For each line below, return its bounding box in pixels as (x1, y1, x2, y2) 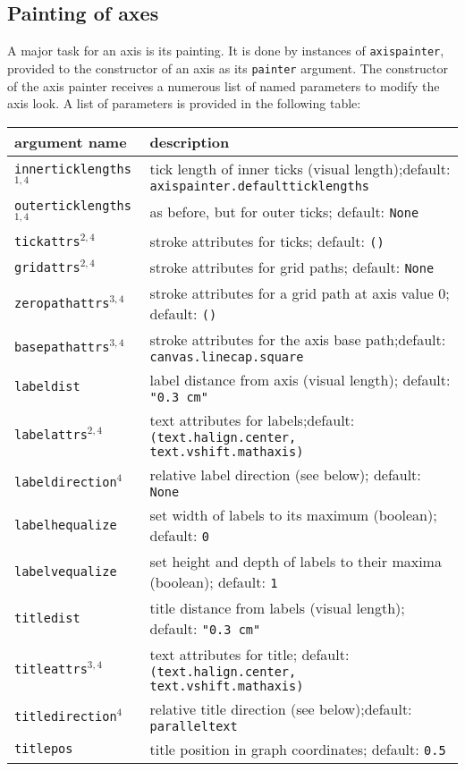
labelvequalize (14, 563, 117, 579)
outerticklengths (14, 198, 131, 213)
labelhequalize (14, 517, 117, 532)
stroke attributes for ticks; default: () (149, 230, 385, 251)
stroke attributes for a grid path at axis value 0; (149, 282, 450, 303)
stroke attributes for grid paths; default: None (149, 256, 435, 277)
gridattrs (14, 259, 80, 275)
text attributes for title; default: (149, 643, 350, 665)
